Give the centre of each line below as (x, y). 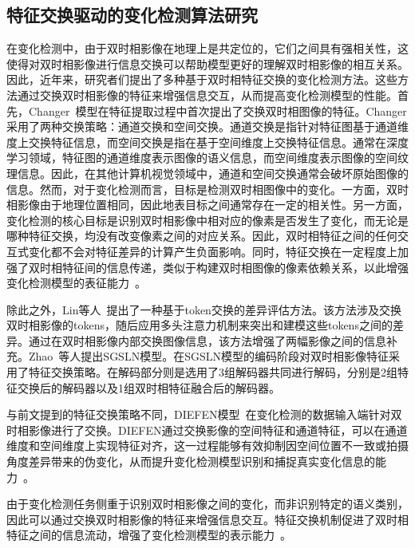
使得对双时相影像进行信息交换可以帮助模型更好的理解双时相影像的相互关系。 (207, 63)
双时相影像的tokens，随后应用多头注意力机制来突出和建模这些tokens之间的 (200, 325)
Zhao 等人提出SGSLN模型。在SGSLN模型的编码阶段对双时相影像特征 (208, 356)
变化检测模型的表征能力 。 (76, 283)
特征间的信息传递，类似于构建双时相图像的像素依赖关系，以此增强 (235, 267)
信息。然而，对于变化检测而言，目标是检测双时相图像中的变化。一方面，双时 (207, 189)
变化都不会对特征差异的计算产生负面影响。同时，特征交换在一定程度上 (213, 251)
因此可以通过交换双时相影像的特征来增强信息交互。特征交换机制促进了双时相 (207, 519)
